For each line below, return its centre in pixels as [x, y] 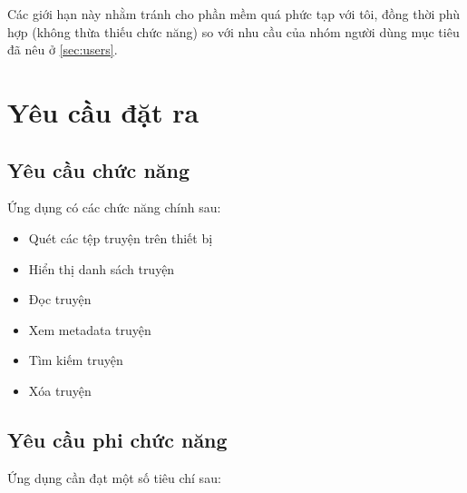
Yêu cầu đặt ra [103, 111]
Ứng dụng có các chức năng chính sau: [114, 207]
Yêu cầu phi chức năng [117, 439]
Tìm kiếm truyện [76, 360]
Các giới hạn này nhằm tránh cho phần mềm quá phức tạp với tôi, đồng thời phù [234, 14]
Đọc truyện [60, 299]
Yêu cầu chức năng [99, 169]
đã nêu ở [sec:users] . [63, 49]
